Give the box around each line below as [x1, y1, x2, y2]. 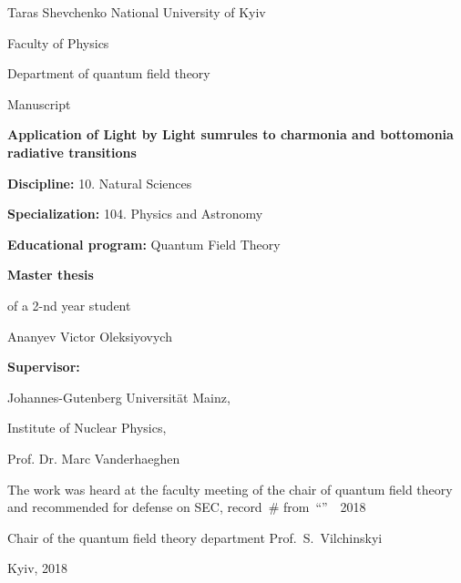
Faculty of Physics [7, 33, 109, 52]
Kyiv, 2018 [7, 558, 68, 578]
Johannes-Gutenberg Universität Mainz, [7, 387, 230, 406]
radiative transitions [7, 142, 137, 161]
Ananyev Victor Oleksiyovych [7, 326, 172, 345]
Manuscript [7, 94, 71, 113]
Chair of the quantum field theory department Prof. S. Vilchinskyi [7, 527, 383, 547]
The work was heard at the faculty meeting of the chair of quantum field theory [7, 479, 453, 498]
